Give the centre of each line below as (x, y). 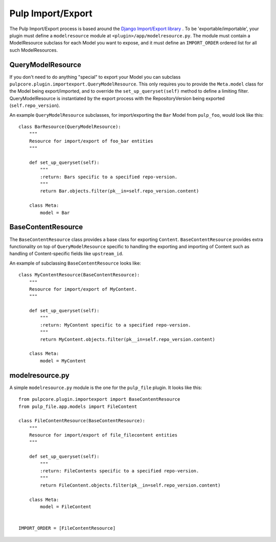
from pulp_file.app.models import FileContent (78, 406)
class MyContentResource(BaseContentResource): (79, 275)
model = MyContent (63, 361)
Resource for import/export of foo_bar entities (91, 141)
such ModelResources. (34, 50)
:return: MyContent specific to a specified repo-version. (116, 325)
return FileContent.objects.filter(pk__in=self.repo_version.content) (130, 485)
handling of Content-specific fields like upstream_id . (66, 254)
